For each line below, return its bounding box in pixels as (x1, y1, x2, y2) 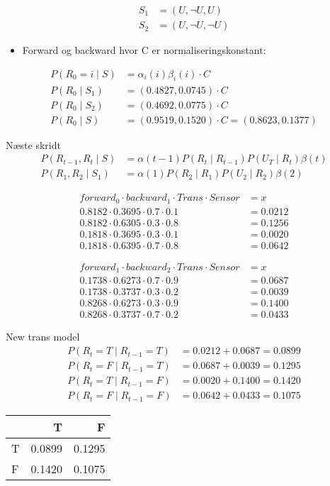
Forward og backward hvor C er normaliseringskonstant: (22, 43, 266, 57)
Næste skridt (6, 137, 61, 152)
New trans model (6, 329, 80, 344)
